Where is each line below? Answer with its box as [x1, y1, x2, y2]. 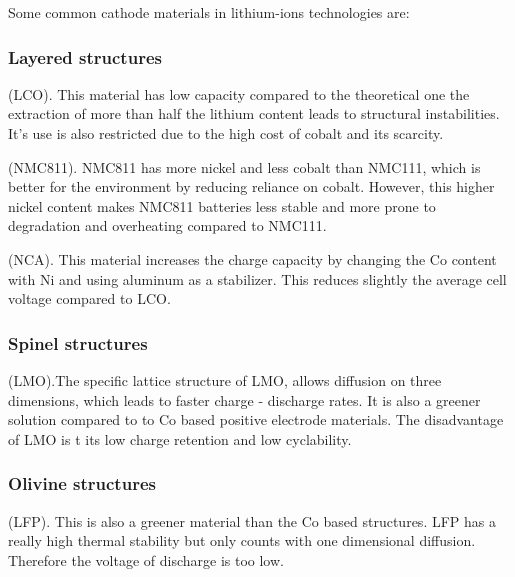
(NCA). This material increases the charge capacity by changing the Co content [8, 248, 497, 269]
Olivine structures [8, 471, 156, 496]
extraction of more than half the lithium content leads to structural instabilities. [8, 103, 500, 124]
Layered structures [8, 44, 162, 69]
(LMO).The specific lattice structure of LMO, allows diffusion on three [8, 369, 442, 390]
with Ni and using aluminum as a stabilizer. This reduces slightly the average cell [8, 268, 507, 289]
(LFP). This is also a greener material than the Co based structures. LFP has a [8, 510, 496, 531]
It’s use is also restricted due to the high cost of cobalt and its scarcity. [8, 123, 444, 143]
